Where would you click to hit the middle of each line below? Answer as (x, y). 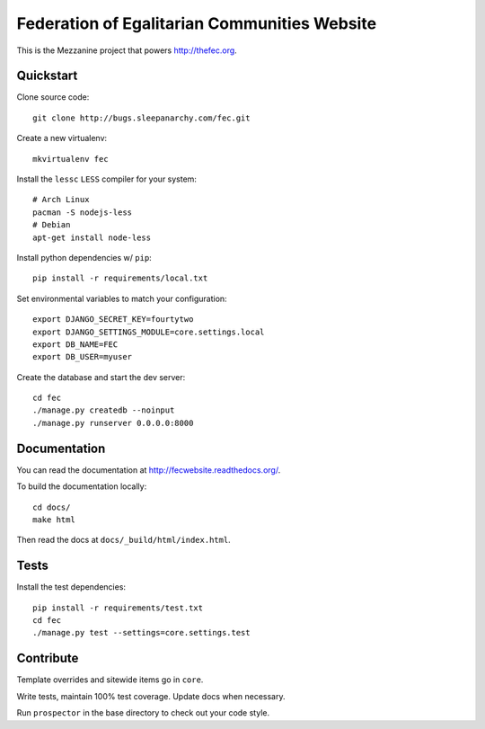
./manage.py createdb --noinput (104, 410)
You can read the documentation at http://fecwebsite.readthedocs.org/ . (149, 470)
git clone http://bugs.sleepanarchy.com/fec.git (141, 118)
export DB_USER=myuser (83, 357)
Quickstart (47, 76)
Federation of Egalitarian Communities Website (197, 23)
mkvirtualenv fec (71, 159)
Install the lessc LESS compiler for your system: (107, 179)
